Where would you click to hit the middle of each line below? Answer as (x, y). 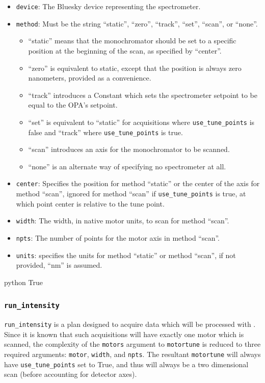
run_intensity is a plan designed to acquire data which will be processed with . (130, 324)
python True (23, 282)
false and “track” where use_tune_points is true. (105, 132)
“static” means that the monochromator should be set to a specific (132, 41)
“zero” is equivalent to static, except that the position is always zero (135, 68)
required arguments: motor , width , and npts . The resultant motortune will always (132, 354)
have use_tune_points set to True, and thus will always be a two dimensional (126, 364)
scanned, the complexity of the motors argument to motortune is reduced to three (132, 344)
